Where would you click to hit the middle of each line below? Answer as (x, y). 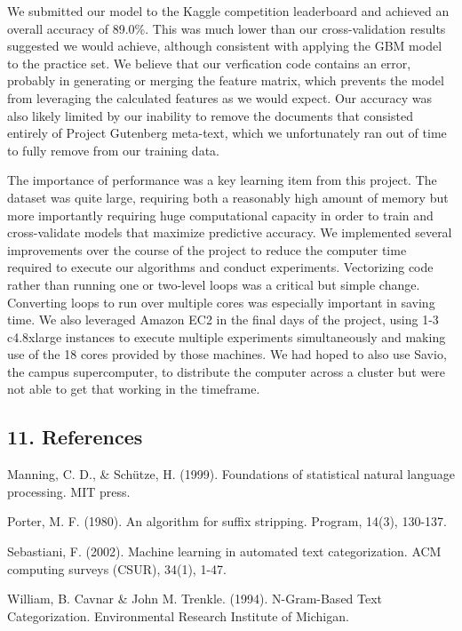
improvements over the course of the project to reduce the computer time (207, 249)
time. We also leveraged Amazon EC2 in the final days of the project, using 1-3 (223, 319)
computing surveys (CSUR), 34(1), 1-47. (117, 568)
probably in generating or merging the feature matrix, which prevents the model (226, 80)
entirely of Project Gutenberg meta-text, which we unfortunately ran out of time (227, 133)
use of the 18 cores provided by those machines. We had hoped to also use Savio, (227, 354)
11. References (75, 437)
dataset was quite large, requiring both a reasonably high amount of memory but (228, 197)
